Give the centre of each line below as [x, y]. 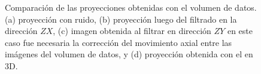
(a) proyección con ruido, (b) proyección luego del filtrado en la [121, 19]
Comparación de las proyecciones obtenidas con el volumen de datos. [131, 7]
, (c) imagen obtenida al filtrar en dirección [132, 31]
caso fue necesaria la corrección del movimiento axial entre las [119, 42]
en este [240, 31]
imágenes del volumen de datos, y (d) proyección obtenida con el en [129, 54]
